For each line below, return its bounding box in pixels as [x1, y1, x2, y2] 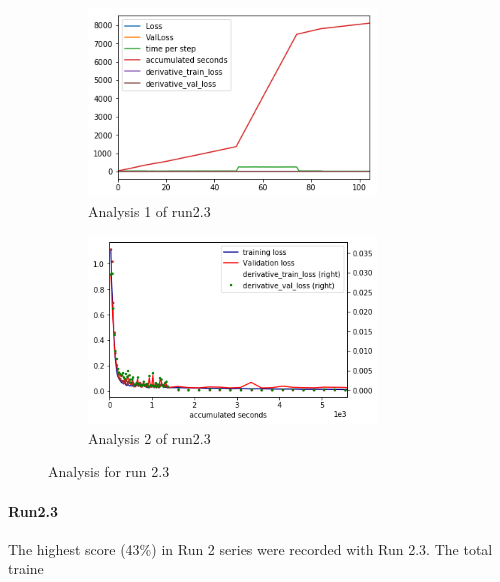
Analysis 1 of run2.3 [88, 200, 211, 221]
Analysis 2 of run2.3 [88, 427, 211, 448]
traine [8, 558, 44, 579]
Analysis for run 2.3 [48, 461, 170, 482]
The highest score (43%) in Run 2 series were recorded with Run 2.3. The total [8, 538, 493, 559]
